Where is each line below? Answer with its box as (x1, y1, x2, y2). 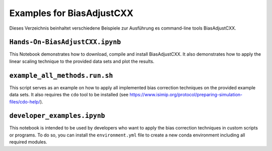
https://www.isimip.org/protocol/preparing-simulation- (129, 92, 243, 98)
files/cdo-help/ (9, 98, 40, 105)
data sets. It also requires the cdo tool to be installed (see (9, 92, 128, 98)
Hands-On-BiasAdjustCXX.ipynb (9, 38, 121, 46)
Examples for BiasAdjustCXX (9, 8, 133, 19)
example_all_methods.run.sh (9, 71, 113, 80)
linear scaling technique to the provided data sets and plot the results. (9, 58, 155, 64)
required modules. (9, 139, 47, 145)
